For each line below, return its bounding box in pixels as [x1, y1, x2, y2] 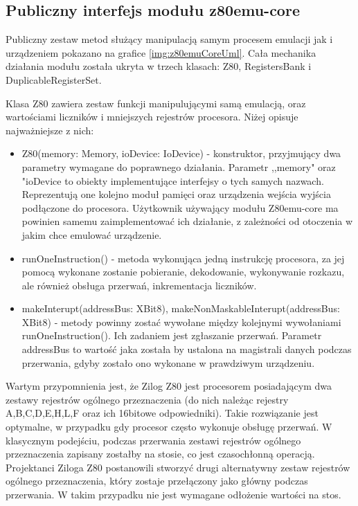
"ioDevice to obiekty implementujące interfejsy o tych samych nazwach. [21, 173, 324, 188]
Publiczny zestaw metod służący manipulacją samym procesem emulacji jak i [6, 32, 333, 46]
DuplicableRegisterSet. [6, 72, 102, 87]
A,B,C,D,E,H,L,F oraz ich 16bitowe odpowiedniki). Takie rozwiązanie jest [6, 406, 319, 420]
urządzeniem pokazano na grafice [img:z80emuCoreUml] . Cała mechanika [6, 45, 316, 60]
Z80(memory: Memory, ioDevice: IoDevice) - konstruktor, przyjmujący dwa [21, 146, 341, 161]
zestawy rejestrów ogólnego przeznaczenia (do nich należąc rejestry [6, 392, 289, 406]
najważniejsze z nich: [6, 123, 94, 137]
